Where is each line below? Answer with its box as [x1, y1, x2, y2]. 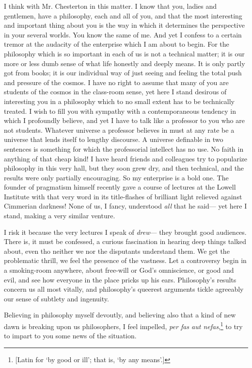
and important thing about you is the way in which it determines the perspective [4, 20, 245, 30]
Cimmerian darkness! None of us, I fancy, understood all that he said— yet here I [4, 201, 247, 211]
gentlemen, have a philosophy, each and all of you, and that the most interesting [4, 10, 242, 20]
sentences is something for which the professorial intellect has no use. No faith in [4, 143, 244, 154]
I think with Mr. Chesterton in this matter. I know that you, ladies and [4, 1, 217, 11]
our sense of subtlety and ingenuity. [4, 293, 109, 303]
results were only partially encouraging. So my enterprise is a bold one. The [4, 172, 229, 182]
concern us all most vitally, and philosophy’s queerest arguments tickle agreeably [4, 284, 244, 294]
